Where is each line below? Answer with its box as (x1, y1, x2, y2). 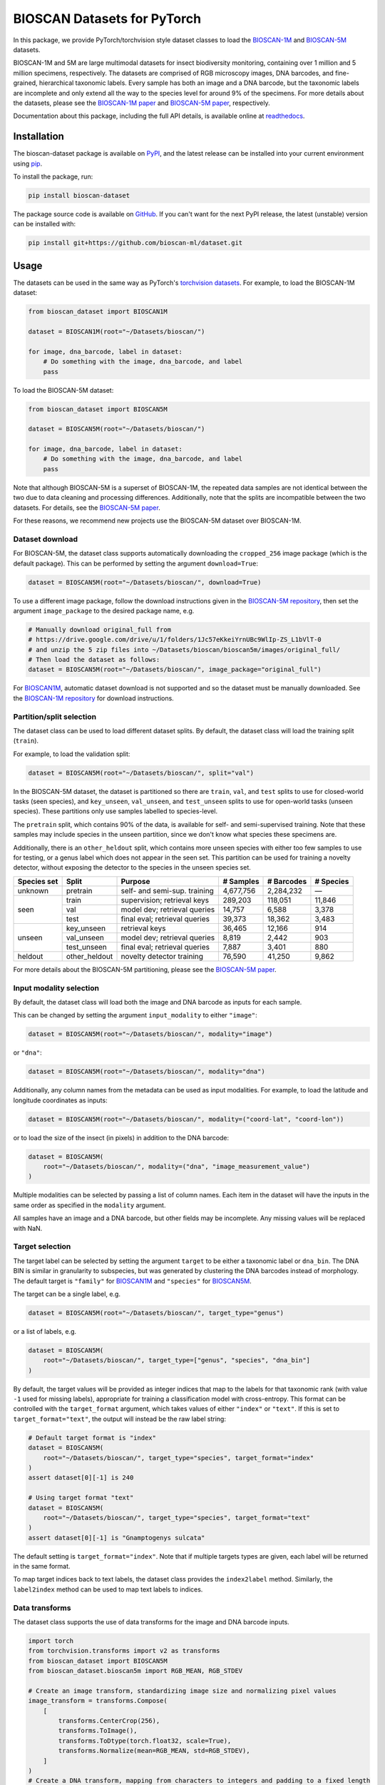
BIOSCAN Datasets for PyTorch (13, 11, 202, 26)
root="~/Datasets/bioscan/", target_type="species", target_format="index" (43, 1454, 314, 1462)
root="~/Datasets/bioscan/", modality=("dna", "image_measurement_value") (43, 1162, 310, 1171)
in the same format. (13, 1562, 71, 1571)
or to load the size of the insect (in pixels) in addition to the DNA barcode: (13, 1133, 230, 1142)
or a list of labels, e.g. (13, 1327, 77, 1335)
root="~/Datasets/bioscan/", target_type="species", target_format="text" (43, 1514, 310, 1522)
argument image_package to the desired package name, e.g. (13, 606, 195, 615)
